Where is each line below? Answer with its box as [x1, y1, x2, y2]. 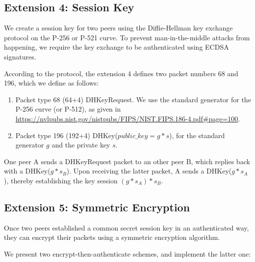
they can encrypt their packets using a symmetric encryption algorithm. [4, 232, 220, 242]
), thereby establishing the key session [4, 175, 118, 185]
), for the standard [169, 130, 225, 140]
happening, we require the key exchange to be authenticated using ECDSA [4, 42, 229, 52]
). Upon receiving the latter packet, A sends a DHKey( [66, 166, 232, 176]
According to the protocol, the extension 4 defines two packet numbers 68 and [4, 68, 238, 78]
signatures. [4, 51, 36, 61]
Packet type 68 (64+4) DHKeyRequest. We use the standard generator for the [15, 94, 251, 104]
